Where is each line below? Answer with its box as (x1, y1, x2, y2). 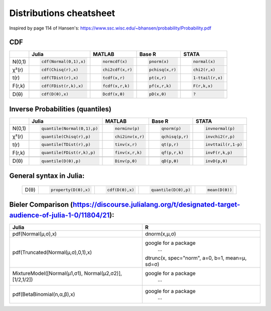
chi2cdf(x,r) (102, 67, 132, 73)
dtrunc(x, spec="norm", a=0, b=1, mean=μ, (145, 254, 247, 261)
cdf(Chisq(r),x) (41, 67, 79, 73)
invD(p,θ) (205, 158, 228, 164)
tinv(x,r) (114, 142, 138, 147)
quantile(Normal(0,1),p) (41, 126, 98, 131)
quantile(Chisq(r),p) (41, 134, 91, 139)
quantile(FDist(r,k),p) (41, 150, 96, 155)
